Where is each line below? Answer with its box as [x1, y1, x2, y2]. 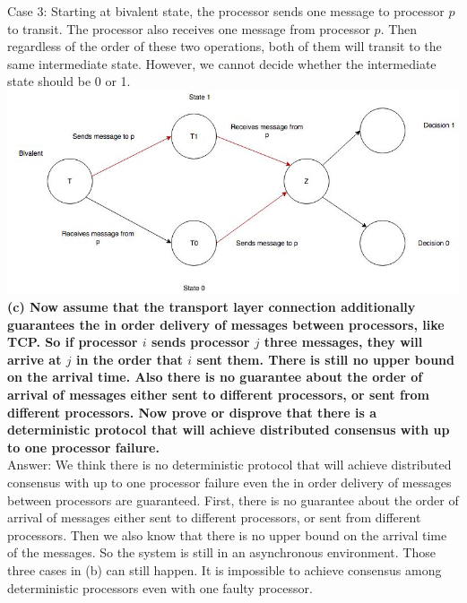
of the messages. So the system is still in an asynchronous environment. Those [7, 543, 436, 562]
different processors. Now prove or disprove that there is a [7, 402, 377, 421]
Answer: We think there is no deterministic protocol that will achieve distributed [7, 455, 452, 474]
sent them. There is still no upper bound [196, 349, 454, 368]
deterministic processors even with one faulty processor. [7, 578, 313, 597]
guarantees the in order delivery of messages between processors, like [7, 314, 445, 333]
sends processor [151, 332, 250, 351]
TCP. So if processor [7, 332, 138, 351]
